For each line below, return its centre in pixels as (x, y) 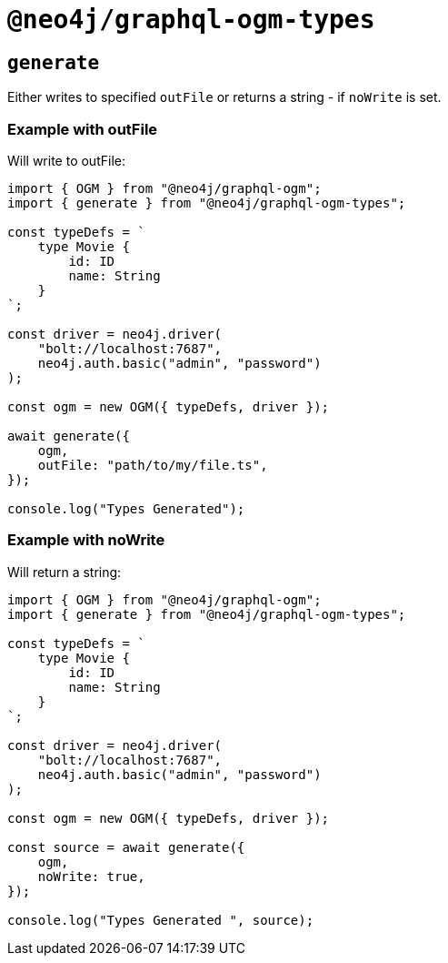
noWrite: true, (91, 876)
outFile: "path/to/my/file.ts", (153, 465)
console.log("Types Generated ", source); (161, 920)
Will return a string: (65, 572)
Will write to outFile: (66, 160)
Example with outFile (83, 129)
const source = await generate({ (126, 847)
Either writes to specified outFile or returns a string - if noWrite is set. (224, 97)
